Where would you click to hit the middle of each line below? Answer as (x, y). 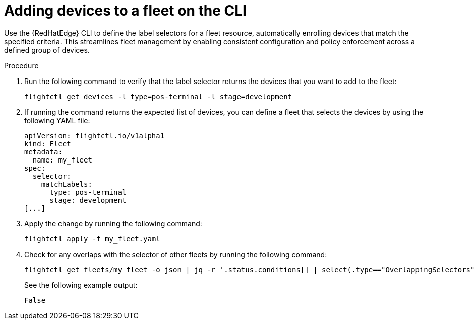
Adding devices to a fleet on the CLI (125, 11)
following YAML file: (57, 120)
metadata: (43, 152)
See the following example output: (81, 285)
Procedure (21, 65)
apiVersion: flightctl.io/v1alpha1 (95, 136)
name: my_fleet (62, 160)
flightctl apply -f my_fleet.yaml (92, 239)
